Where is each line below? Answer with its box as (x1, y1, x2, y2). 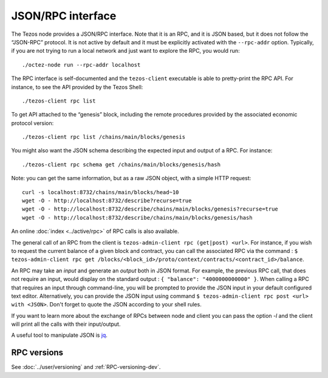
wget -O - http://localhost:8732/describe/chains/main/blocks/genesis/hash (22, 214, 253, 221)
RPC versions (11, 348, 64, 358)
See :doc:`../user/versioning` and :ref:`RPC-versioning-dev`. (11, 363, 161, 371)
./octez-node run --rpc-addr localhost (22, 61, 141, 68)
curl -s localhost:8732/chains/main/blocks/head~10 (22, 189, 179, 195)
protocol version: (11, 119, 54, 127)
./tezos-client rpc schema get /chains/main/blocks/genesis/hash (22, 161, 221, 168)
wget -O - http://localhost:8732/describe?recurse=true (22, 197, 192, 204)
